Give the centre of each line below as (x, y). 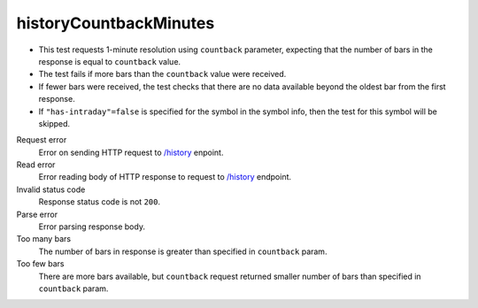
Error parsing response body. (92, 227)
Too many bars (43, 239)
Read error (36, 165)
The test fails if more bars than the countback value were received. (162, 74)
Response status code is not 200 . (100, 202)
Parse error (37, 214)
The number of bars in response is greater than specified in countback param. (183, 251)
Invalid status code (51, 189)
